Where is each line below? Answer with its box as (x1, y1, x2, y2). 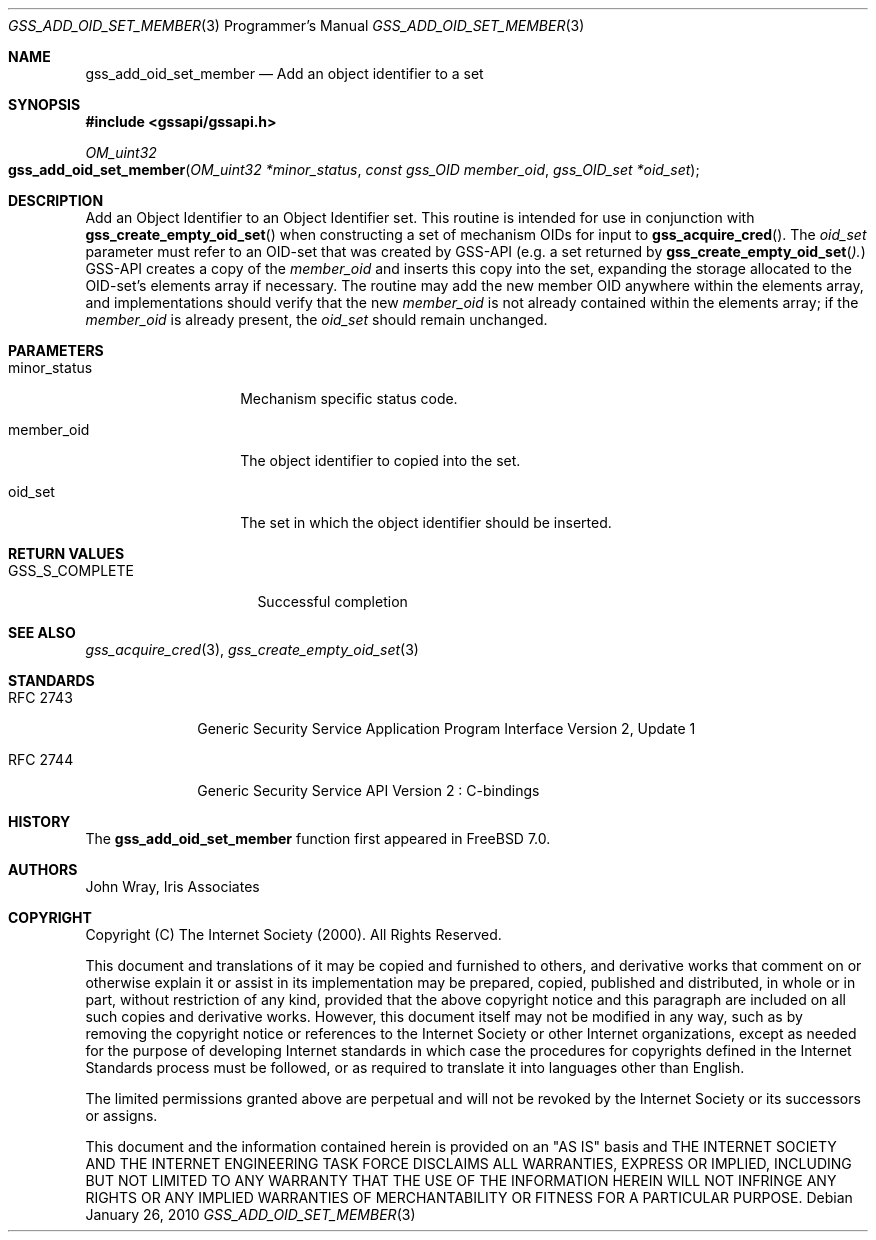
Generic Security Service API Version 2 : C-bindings (197, 782, 540, 799)
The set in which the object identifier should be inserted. (240, 514, 612, 531)
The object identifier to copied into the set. (240, 452, 521, 469)
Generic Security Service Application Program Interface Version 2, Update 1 (197, 720, 696, 737)
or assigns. (85, 1107, 158, 1124)
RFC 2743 (8, 689, 73, 706)
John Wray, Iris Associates (85, 878, 260, 895)
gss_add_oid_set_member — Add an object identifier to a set (85, 65, 484, 82)
